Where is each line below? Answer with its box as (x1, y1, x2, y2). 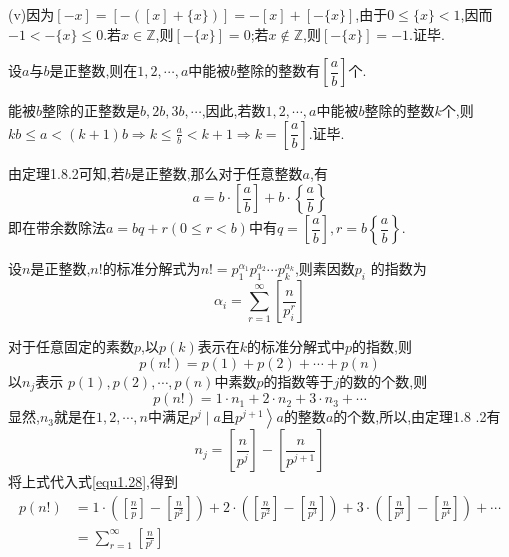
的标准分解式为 (102, 258, 201, 279)
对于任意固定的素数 (8, 336, 134, 357)
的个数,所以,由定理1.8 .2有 (333, 406, 501, 427)
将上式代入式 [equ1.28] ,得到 (8, 471, 178, 492)
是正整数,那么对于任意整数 (130, 162, 303, 183)
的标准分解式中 (247, 336, 346, 357)
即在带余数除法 (8, 217, 106, 238)
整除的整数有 (236, 60, 321, 81)
